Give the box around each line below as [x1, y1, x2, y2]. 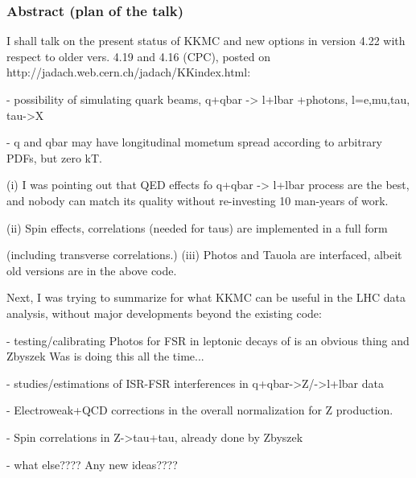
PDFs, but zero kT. [6, 149, 102, 166]
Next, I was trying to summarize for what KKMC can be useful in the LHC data [6, 289, 406, 306]
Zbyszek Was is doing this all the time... [6, 348, 204, 365]
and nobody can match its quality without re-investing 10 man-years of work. [6, 192, 389, 208]
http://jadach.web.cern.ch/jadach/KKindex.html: [6, 64, 251, 80]
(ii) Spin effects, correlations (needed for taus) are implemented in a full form [6, 219, 388, 236]
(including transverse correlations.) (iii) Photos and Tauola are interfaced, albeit [6, 246, 402, 263]
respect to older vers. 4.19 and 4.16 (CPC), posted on [6, 47, 270, 64]
